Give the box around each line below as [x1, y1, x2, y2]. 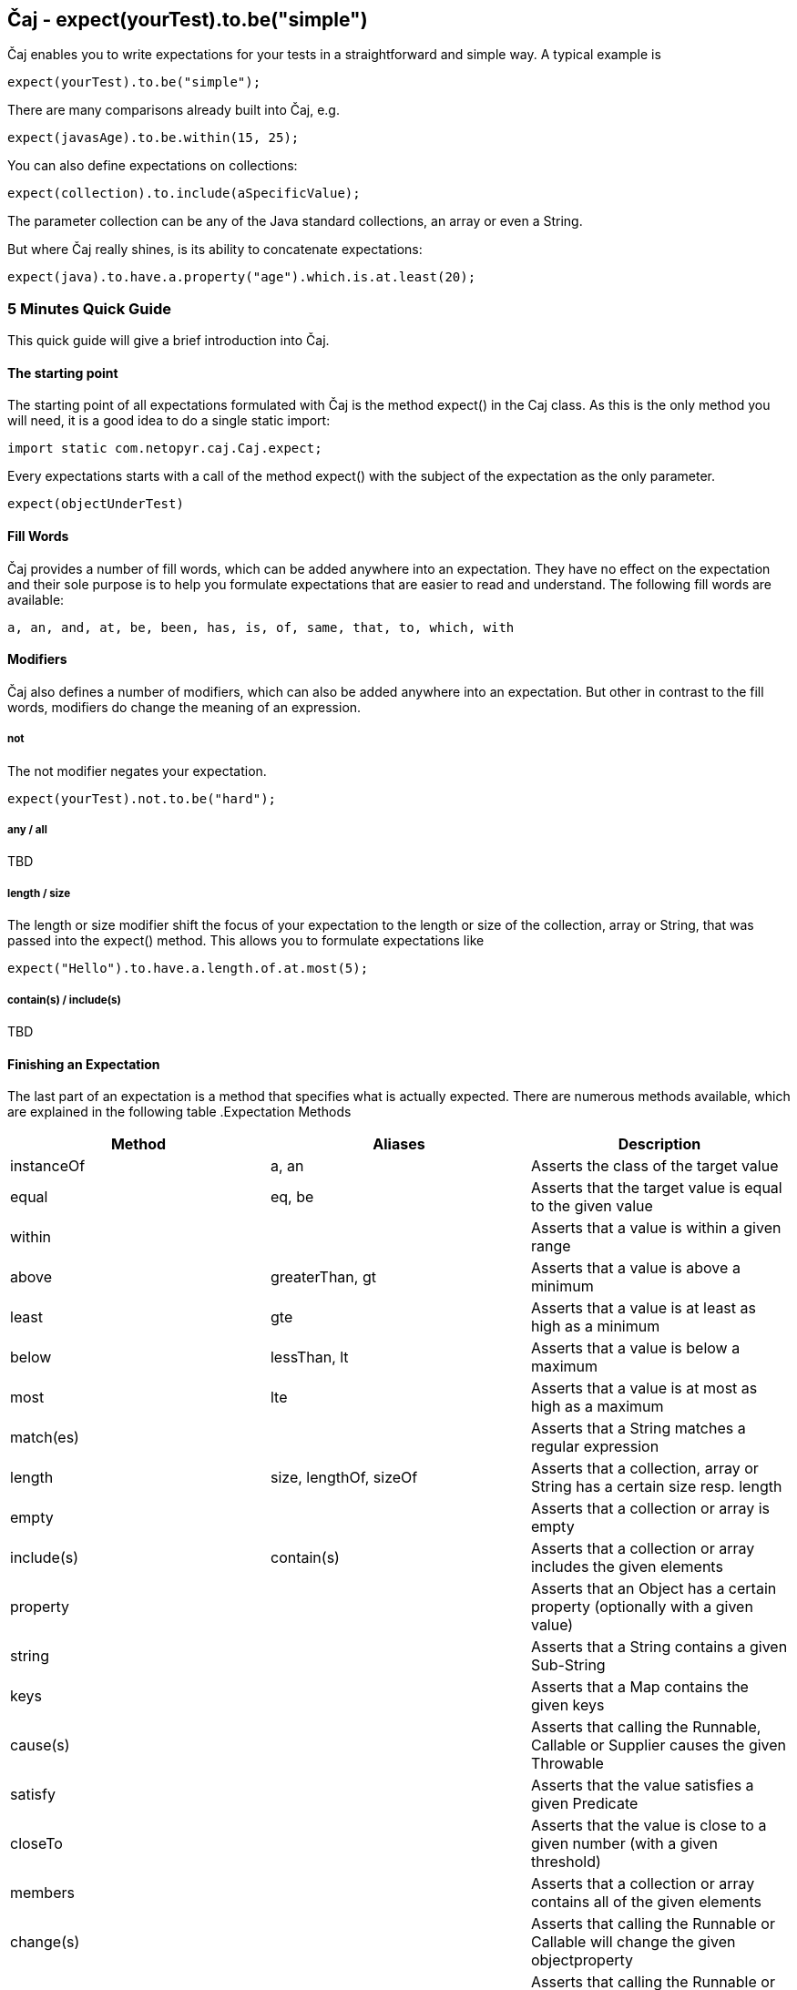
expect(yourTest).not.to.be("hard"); [7, 791, 277, 806]
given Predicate [530, 1794, 639, 1813]
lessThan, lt [270, 1348, 349, 1367]
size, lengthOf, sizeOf [270, 1468, 418, 1487]
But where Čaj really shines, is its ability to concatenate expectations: [7, 241, 423, 258]
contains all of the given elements [530, 1893, 761, 1912]
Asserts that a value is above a [530, 1259, 741, 1278]
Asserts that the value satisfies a [530, 1776, 754, 1795]
